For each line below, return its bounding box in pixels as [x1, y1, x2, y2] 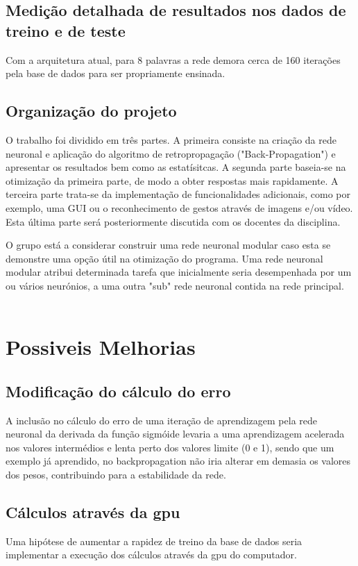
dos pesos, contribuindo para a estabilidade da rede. [6, 467, 226, 482]
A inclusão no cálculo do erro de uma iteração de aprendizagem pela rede [6, 413, 318, 427]
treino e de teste [6, 19, 126, 41]
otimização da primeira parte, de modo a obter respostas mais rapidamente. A [6, 173, 339, 188]
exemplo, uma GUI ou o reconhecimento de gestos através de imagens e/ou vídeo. [6, 200, 353, 215]
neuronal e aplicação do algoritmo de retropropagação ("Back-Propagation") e [6, 146, 336, 160]
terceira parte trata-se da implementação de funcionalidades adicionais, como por [6, 187, 351, 201]
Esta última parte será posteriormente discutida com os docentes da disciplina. [6, 214, 341, 228]
